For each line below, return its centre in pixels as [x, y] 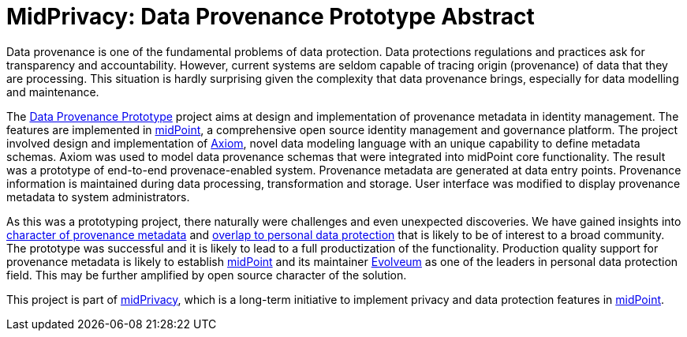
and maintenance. [53, 92]
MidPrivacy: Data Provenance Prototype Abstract [271, 17]
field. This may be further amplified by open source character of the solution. [207, 275]
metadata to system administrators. [98, 197]
